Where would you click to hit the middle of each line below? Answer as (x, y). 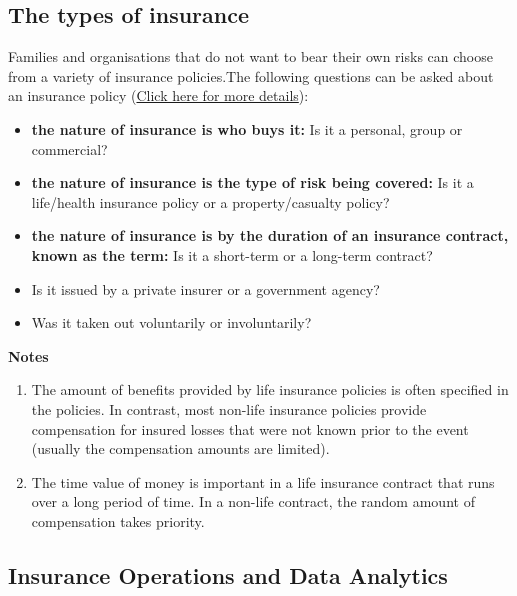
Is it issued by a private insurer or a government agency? (205, 288)
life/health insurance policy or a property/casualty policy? (210, 201)
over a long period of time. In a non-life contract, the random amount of (253, 501)
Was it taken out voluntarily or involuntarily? (171, 322)
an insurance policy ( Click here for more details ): (158, 95)
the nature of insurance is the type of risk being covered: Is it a (252, 182)
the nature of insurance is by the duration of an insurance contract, (270, 235)
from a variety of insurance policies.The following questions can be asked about (251, 75)
